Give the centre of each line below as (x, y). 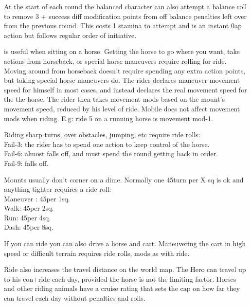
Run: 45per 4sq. (27, 217)
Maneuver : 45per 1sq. (37, 198)
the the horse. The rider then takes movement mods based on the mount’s (114, 99)
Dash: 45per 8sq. (29, 227)
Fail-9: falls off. (26, 163)
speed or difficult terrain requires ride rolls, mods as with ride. (97, 253)
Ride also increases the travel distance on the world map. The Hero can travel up (125, 269)
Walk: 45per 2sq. (29, 208)
